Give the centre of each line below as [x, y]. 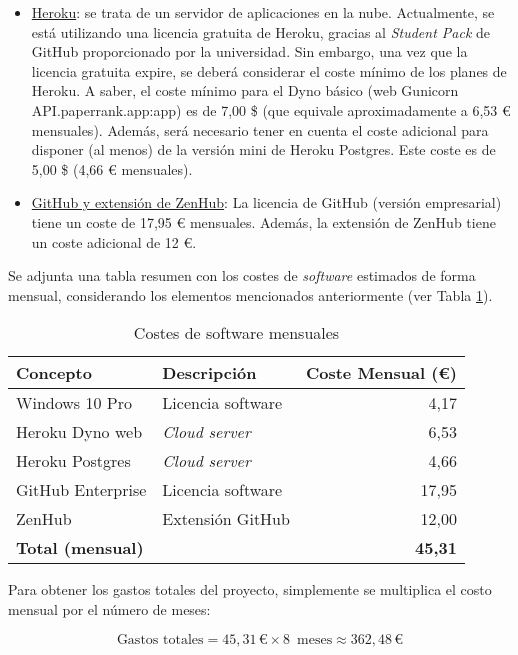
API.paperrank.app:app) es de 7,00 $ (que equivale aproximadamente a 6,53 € [271, 109]
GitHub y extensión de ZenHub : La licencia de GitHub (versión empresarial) [266, 202]
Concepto [54, 373]
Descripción [209, 373]
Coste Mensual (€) [381, 373]
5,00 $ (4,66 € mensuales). [112, 168]
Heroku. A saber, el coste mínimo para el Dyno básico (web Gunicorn [245, 90]
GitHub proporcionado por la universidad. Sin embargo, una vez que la [249, 51]
